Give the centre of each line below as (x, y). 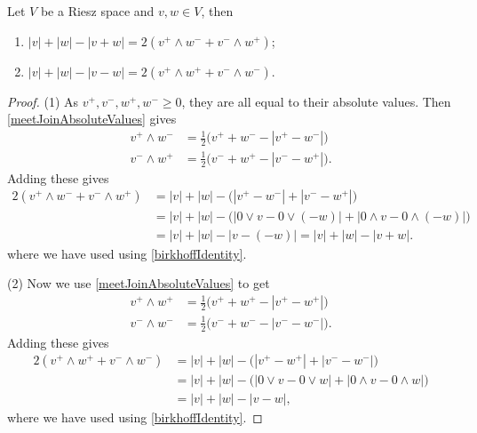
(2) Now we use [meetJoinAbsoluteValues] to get (139, 283)
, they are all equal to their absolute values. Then (316, 101)
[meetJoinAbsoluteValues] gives (92, 119)
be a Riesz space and (97, 11)
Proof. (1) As (43, 101)
